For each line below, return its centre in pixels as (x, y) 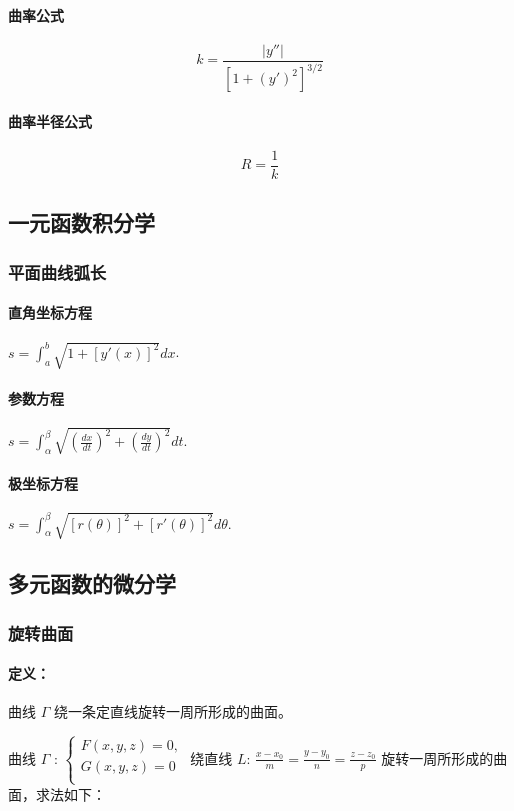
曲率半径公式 (50, 120)
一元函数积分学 (81, 222)
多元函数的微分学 (92, 583)
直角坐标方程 (50, 312)
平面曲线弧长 (57, 271)
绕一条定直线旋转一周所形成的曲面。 (172, 711)
